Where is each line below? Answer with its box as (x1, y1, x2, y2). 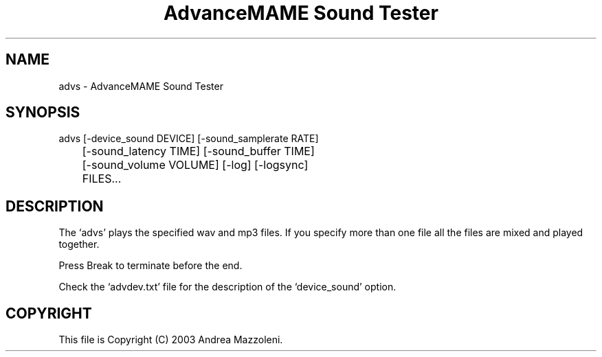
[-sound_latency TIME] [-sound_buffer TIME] (82, 144, 315, 159)
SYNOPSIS (5, 104, 80, 122)
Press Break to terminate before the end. (58, 260, 243, 272)
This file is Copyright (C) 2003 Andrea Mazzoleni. (58, 334, 283, 346)
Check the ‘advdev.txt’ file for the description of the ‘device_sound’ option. (58, 281, 397, 293)
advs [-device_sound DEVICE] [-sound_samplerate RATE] (58, 133, 319, 145)
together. (58, 238, 100, 251)
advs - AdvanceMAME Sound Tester (58, 80, 223, 92)
